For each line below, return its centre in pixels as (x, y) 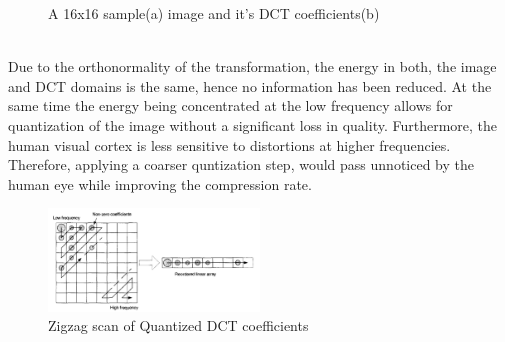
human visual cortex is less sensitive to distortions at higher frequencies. (229, 144)
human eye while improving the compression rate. (160, 183)
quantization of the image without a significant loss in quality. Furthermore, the (253, 124)
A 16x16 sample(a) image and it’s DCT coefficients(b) (214, 13)
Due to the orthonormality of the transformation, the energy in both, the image (252, 66)
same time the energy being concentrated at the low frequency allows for (230, 105)
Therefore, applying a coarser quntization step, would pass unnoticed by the (241, 164)
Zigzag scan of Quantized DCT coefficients (178, 325)
